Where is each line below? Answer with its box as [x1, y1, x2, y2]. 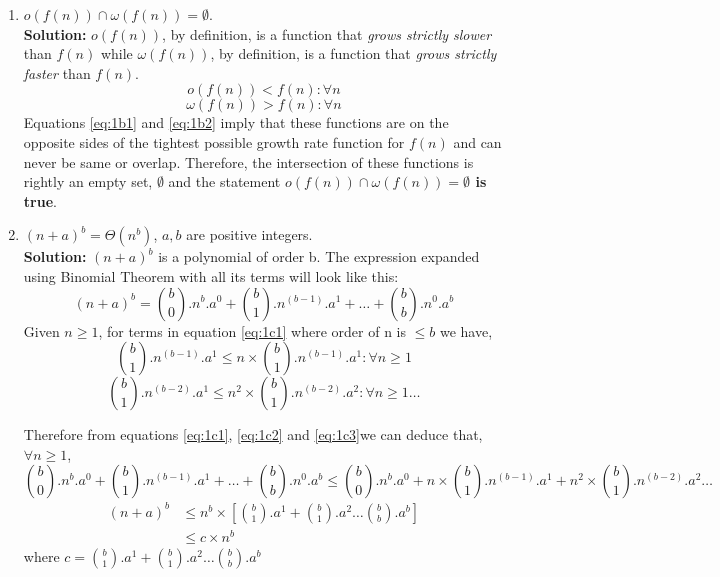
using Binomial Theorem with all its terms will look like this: [23, 265, 399, 286]
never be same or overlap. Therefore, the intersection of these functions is [23, 151, 474, 172]
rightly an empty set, [23, 171, 153, 192]
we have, [439, 320, 493, 341]
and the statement [168, 171, 281, 192]
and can [453, 131, 502, 152]
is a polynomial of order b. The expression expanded [158, 246, 480, 267]
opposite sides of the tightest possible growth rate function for [23, 131, 405, 152]
